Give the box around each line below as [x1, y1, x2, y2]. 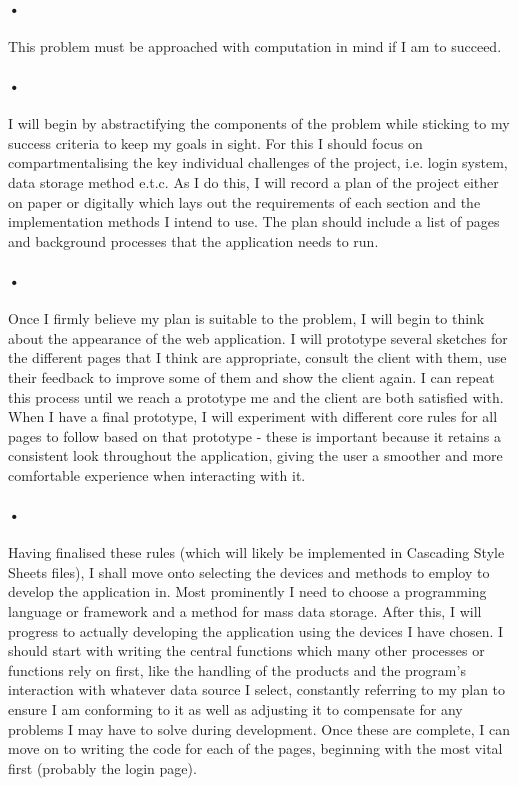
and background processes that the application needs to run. [8, 230, 379, 251]
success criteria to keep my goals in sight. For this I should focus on [8, 132, 423, 153]
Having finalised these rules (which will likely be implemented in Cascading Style [8, 542, 505, 563]
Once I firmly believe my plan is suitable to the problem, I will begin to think [8, 308, 485, 329]
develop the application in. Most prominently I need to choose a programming [8, 581, 487, 602]
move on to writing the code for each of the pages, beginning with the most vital [8, 738, 503, 759]
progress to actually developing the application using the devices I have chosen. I [8, 620, 504, 641]
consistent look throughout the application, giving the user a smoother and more [8, 445, 503, 466]
